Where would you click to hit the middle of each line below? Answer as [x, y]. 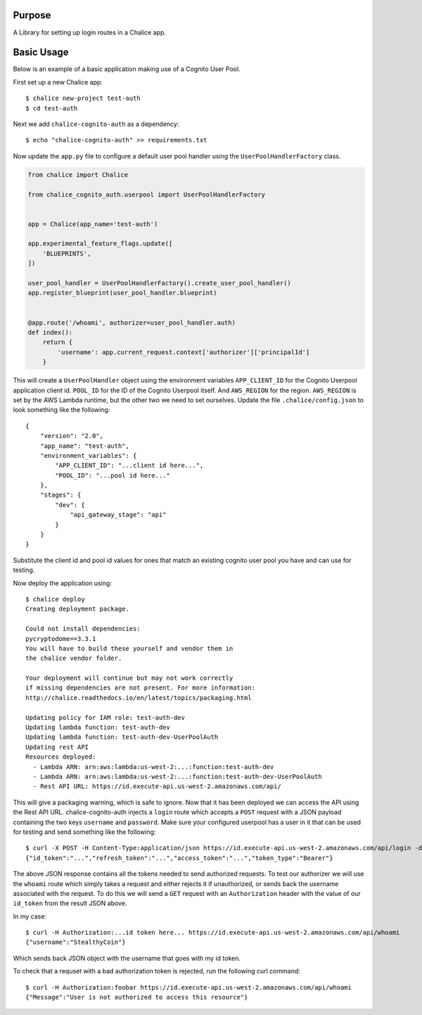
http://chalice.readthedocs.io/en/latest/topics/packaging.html [139, 698]
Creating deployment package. [78, 609]
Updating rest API [57, 747]
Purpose [32, 15]
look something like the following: [62, 410]
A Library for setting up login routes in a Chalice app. [90, 32]
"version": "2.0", [72, 436]
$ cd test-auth [52, 108]
